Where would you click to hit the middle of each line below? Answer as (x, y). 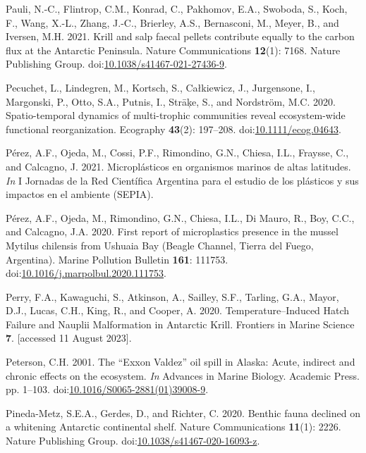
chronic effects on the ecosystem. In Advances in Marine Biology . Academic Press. (183, 375)
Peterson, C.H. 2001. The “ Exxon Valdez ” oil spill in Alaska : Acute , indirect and (181, 362)
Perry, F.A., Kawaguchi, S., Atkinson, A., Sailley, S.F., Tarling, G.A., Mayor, (172, 296)
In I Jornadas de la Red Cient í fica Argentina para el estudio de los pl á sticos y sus (182, 180)
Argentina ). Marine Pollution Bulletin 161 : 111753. (117, 259)
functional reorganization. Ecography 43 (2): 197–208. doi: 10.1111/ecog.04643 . (173, 129)
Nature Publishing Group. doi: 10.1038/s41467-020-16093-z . (133, 441)
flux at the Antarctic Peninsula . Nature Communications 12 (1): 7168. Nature (173, 50)
